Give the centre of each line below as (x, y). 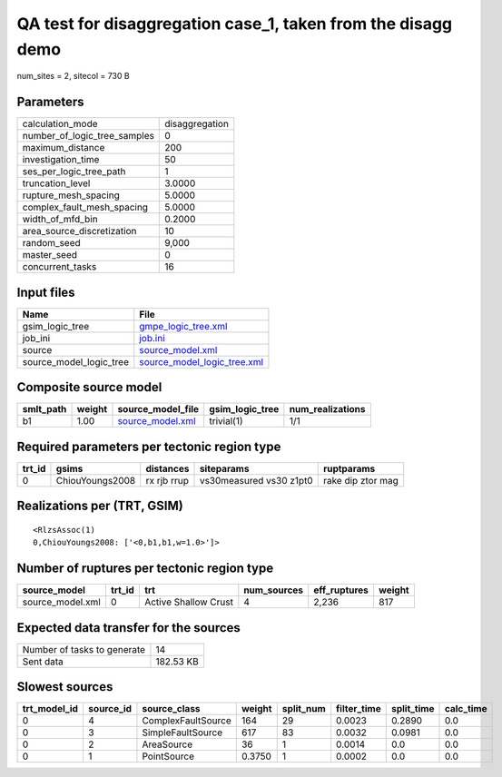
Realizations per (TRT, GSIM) (100, 506)
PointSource (168, 756)
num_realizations (327, 409)
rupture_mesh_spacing (71, 195)
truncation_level (56, 183)
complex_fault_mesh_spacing (85, 207)
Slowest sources (65, 687)
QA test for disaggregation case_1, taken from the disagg (235, 24)
